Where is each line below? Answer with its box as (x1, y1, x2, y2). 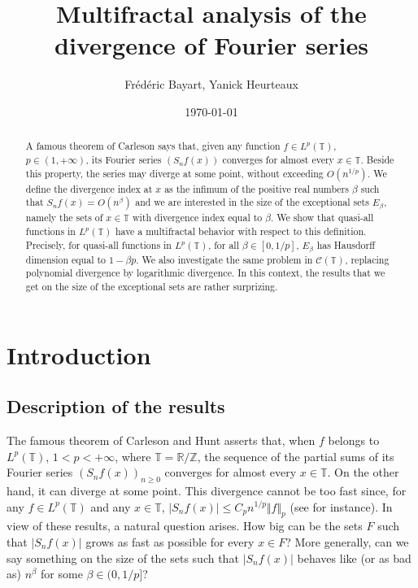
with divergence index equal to (132, 211, 263, 224)
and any (90, 498, 131, 515)
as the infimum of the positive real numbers (164, 181, 349, 195)
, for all (207, 237, 239, 251)
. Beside (360, 152, 394, 166)
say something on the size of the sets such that (7, 549, 239, 566)
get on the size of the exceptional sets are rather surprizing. (25, 279, 278, 293)
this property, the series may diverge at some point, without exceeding (25, 166, 324, 180)
